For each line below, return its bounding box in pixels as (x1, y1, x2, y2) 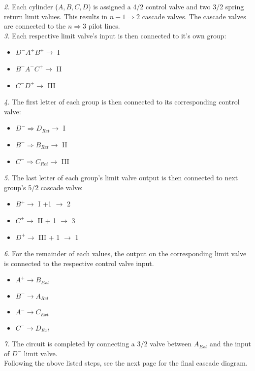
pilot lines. (88, 21, 120, 31)
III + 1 (38, 232, 60, 242)
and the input (209, 338, 251, 349)
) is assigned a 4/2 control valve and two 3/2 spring (88, 1, 244, 11)
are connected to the (4, 21, 66, 31)
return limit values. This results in (4, 11, 108, 21)
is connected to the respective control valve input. (4, 258, 154, 268)
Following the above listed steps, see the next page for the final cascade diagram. (4, 358, 248, 368)
